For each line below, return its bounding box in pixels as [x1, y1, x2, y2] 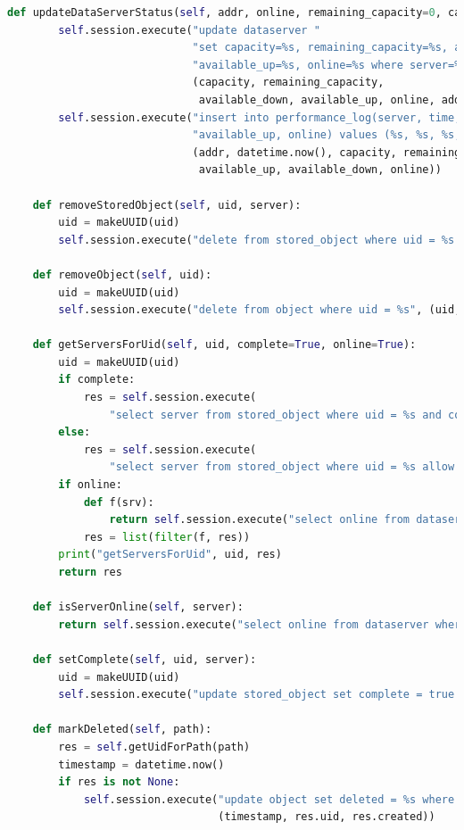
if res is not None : [58, 776, 180, 789]
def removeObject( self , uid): [32, 268, 212, 281]
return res [58, 566, 122, 578]
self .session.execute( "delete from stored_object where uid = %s [58, 233, 455, 246]
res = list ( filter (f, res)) [83, 530, 251, 544]
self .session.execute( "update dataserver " [58, 23, 320, 37]
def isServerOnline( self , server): [32, 601, 244, 614]
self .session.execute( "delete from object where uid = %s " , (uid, [58, 303, 461, 317]
